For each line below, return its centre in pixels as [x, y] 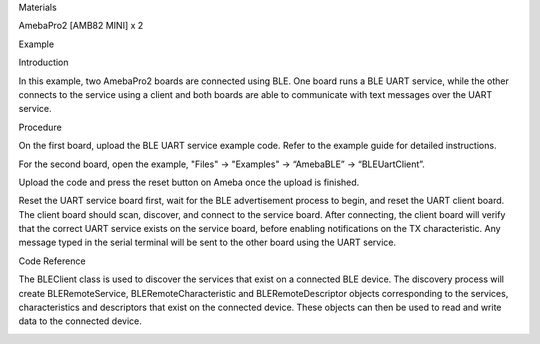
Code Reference [52, 261]
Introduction [43, 62]
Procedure [40, 127]
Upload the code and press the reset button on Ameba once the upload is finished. [189, 182]
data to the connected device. [80, 321]
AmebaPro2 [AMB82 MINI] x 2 [81, 26]
